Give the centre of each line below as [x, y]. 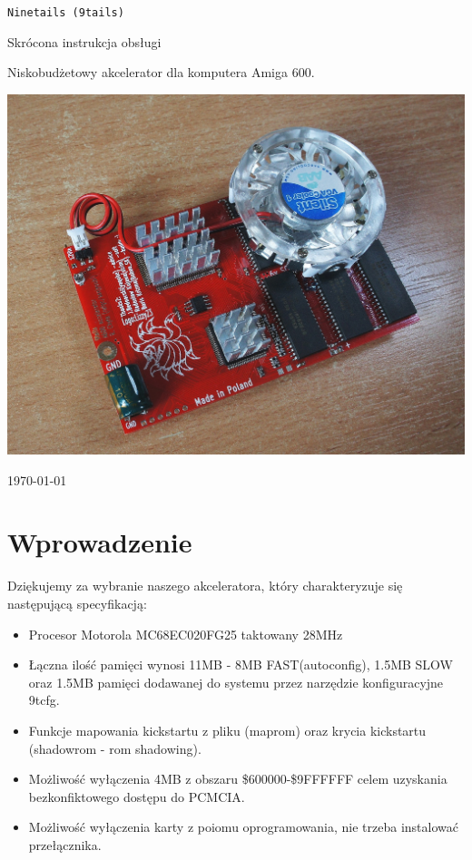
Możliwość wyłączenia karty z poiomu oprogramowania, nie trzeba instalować [243, 827]
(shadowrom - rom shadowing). [115, 748]
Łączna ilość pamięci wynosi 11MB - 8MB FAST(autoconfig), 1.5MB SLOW [241, 665]
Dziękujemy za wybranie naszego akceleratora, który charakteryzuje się [205, 586]
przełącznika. [65, 844]
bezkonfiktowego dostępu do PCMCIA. [137, 796]
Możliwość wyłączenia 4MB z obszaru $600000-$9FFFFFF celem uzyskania [238, 779]
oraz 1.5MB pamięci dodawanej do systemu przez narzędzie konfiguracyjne [236, 682]
